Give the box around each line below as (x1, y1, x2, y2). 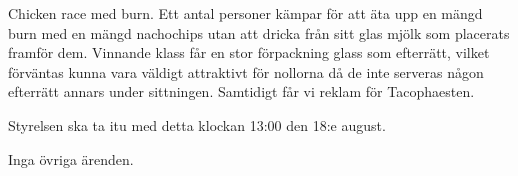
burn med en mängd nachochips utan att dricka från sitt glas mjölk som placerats (8, 22, 510, 43)
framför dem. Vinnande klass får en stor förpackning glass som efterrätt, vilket (8, 42, 490, 63)
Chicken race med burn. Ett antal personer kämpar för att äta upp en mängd (8, 3, 483, 23)
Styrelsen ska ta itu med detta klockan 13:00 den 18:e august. (8, 114, 386, 135)
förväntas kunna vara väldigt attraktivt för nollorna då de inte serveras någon (8, 61, 484, 82)
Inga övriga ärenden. (8, 148, 134, 169)
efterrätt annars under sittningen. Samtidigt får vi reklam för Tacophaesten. (8, 81, 475, 102)
